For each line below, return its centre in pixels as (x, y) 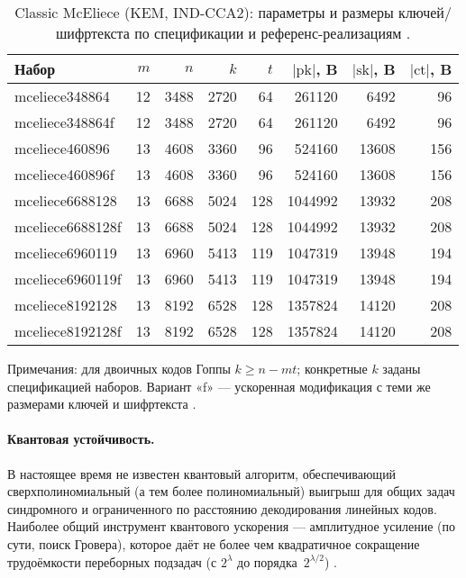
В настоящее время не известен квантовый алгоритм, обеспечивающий (202, 473)
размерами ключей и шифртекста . (102, 404)
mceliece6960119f (68, 279)
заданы (402, 368)
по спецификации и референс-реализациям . (273, 33)
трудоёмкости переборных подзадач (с (112, 561)
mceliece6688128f (68, 226)
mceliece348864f (64, 122)
